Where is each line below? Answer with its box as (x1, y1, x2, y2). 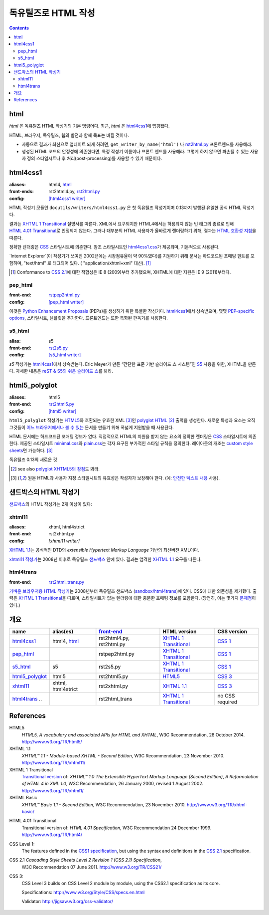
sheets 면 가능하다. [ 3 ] (9, 447, 53, 454)
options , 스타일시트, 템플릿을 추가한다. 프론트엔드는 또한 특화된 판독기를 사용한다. (9, 315, 168, 321)
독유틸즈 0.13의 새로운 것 (9, 457, 57, 462)
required (217, 698, 238, 705)
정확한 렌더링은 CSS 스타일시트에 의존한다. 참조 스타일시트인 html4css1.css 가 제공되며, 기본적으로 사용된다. (9, 243, 220, 249)
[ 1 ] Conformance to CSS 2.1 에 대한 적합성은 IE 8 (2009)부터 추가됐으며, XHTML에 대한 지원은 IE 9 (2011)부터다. (10, 269, 231, 275)
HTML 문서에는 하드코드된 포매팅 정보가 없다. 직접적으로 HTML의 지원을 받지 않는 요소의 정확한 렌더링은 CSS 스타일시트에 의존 (9, 434, 257, 439)
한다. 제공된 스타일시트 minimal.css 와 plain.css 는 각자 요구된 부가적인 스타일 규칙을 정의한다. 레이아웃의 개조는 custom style (9, 441, 253, 447)
